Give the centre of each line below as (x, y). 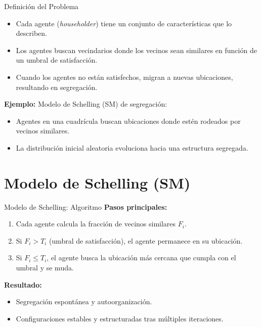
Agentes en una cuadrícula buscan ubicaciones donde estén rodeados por (128, 121)
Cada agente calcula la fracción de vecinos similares (96, 224)
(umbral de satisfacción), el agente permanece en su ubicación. (146, 240)
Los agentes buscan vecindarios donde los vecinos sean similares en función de (136, 50)
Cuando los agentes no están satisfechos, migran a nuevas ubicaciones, (124, 77)
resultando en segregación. (57, 87)
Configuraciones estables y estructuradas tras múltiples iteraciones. (120, 318)
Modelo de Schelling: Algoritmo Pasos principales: (86, 206)
